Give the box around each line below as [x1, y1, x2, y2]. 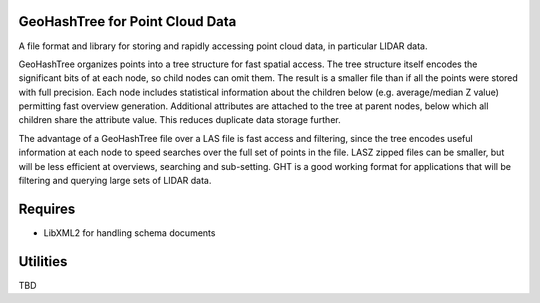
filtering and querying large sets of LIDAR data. [18, 175, 212, 187]
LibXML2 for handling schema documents [43, 226, 216, 239]
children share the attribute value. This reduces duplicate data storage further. [18, 114, 341, 126]
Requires [18, 200, 76, 217]
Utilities [18, 253, 68, 270]
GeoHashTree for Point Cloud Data [18, 13, 237, 30]
